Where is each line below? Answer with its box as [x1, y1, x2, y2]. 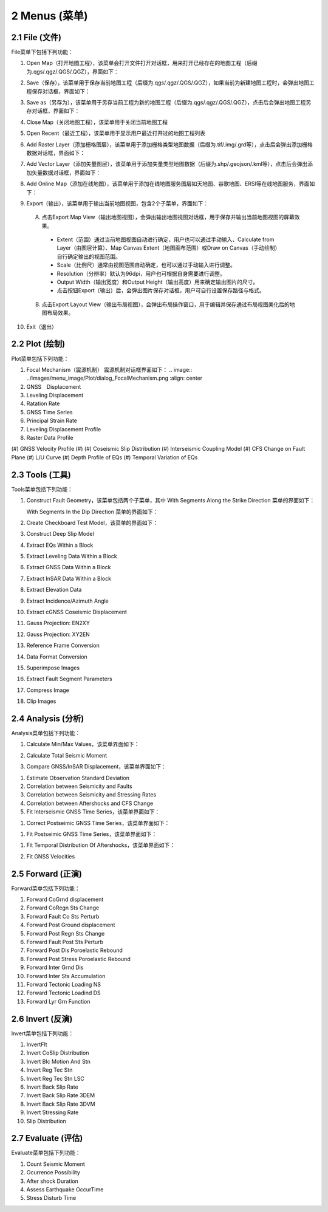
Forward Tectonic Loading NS [26, 981, 101, 988]
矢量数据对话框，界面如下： [31, 169, 101, 176]
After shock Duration [26, 1177, 79, 1185]
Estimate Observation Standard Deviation [26, 774, 130, 781]
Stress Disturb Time [26, 1194, 77, 1202]
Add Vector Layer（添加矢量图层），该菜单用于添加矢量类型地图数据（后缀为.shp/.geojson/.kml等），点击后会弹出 [26, 160, 308, 168]
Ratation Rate [26, 400, 60, 407]
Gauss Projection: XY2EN [26, 631, 91, 638]
